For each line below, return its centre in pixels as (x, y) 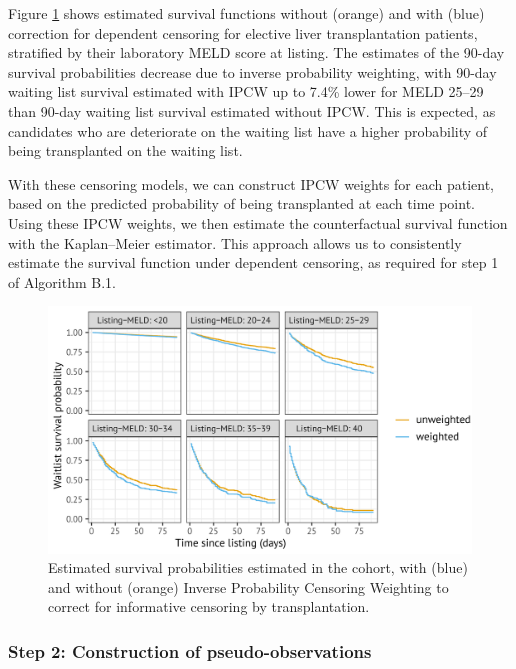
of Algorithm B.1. (62, 281)
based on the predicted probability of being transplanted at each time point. (241, 203)
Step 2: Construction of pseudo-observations (190, 650)
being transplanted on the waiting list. (125, 150)
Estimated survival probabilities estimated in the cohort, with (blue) (258, 567)
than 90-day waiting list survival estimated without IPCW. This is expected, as (252, 110)
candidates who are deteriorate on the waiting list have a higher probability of (248, 130)
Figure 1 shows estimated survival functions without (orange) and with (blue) (246, 13)
